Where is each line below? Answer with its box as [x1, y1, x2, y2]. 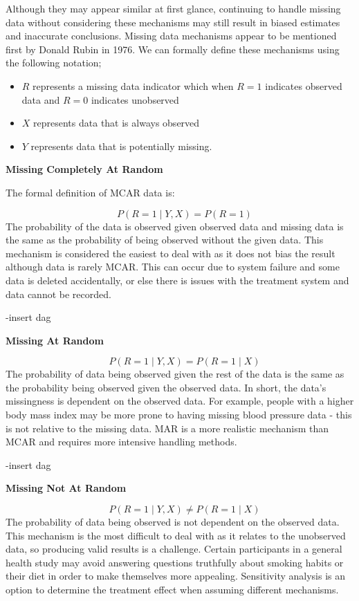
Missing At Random [6, 333, 104, 347]
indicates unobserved [91, 92, 179, 107]
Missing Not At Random [6, 481, 127, 495]
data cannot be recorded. [6, 286, 111, 301]
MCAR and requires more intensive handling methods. [6, 434, 237, 449]
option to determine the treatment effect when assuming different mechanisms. [6, 582, 339, 596]
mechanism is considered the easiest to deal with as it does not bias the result [6, 246, 335, 260]
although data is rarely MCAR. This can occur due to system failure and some [6, 259, 340, 274]
